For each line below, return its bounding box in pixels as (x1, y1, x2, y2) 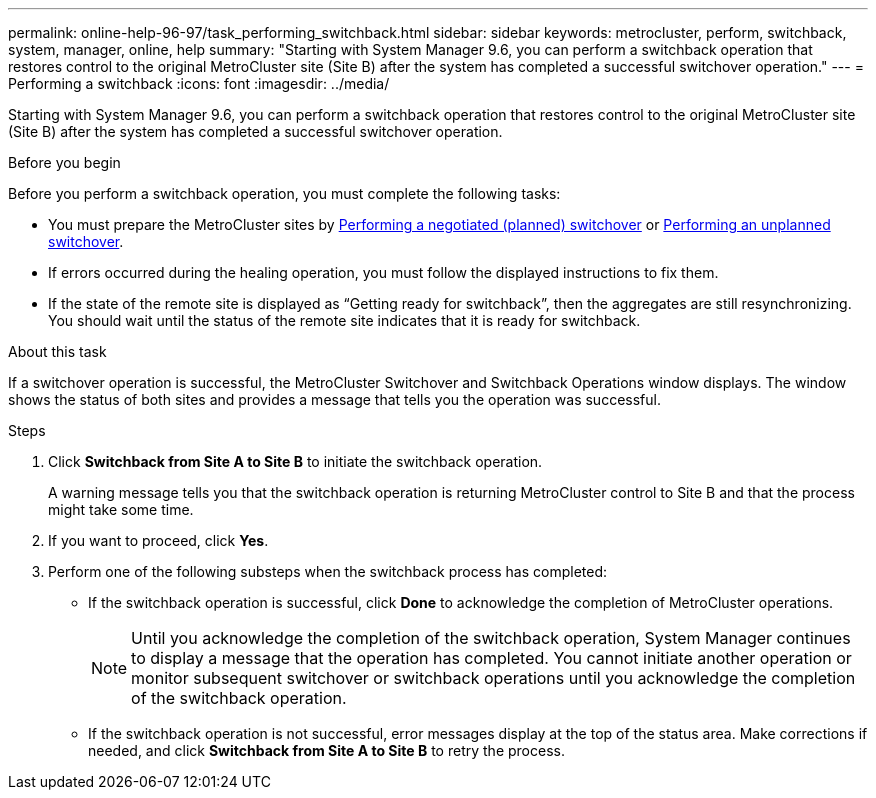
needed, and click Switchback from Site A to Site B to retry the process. (88, 742, 565, 759)
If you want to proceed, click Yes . (48, 532, 269, 549)
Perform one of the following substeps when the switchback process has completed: (48, 563, 608, 580)
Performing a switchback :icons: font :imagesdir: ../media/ (8, 75, 390, 92)
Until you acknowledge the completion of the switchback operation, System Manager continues (131, 628, 851, 648)
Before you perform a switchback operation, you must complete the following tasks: (8, 185, 561, 202)
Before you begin (8, 154, 121, 171)
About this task (8, 343, 107, 360)
